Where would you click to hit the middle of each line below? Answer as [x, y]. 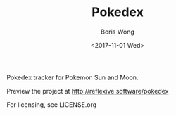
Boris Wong [117, 32]
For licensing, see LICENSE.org [52, 104]
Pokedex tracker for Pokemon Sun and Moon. [73, 77]
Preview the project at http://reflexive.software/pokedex [88, 91]
